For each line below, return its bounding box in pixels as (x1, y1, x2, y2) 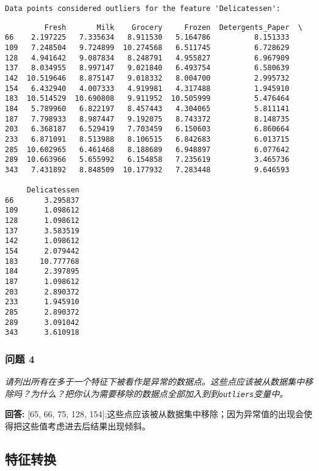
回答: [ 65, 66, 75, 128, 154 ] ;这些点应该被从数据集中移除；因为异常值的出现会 (5, 407, 304, 420)
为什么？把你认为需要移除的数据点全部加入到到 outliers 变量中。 (30, 387, 288, 400)
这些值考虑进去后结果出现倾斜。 (21, 420, 150, 433)
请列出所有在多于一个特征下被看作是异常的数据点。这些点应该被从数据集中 (5, 375, 304, 388)
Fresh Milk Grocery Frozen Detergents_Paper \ (44, 23, 302, 32)
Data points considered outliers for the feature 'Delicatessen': (5, 4, 281, 13)
